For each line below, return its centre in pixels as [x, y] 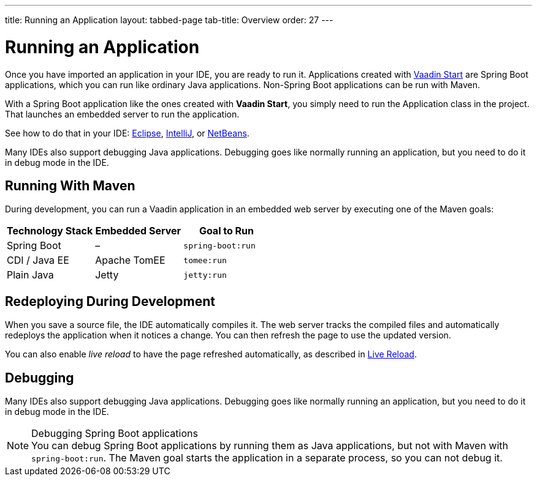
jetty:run [205, 275]
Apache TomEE [130, 260]
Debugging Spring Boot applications [115, 434]
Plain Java [30, 275]
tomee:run [205, 260]
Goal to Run [227, 231]
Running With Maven [70, 185]
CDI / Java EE [38, 260]
